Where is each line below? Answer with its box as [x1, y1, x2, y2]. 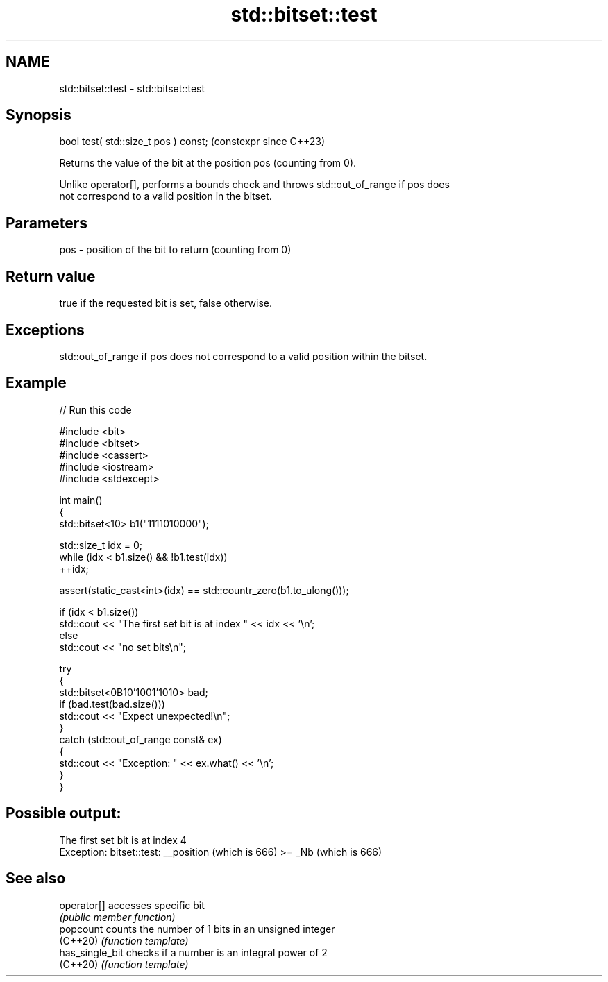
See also [6, 870, 66, 888]
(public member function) [59, 911, 176, 923]
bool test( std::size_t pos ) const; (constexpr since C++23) [59, 135, 326, 148]
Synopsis [6, 106, 71, 124]
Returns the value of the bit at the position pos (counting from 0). [59, 157, 357, 169]
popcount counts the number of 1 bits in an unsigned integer [59, 922, 335, 935]
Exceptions [6, 321, 85, 339]
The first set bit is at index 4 [59, 833, 187, 846]
